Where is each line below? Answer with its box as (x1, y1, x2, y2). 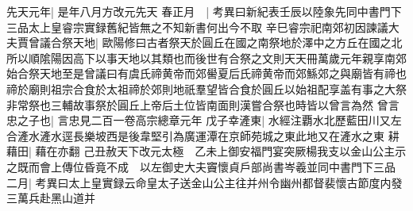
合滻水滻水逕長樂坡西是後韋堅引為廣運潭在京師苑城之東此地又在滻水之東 (6, 127, 384, 144)
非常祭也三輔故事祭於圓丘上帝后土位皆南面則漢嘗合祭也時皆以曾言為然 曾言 (6, 96, 399, 113)
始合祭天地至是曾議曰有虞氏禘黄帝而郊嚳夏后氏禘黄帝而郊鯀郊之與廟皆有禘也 (6, 65, 407, 82)
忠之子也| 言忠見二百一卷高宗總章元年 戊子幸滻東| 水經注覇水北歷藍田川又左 (6, 112, 402, 129)
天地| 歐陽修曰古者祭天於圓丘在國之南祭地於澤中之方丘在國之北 (72, 34, 403, 51)
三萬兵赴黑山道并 (6, 190, 95, 206)
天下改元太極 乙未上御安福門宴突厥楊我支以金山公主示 (117, 143, 407, 159)
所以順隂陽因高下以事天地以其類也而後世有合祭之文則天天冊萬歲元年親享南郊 (6, 49, 407, 66)
